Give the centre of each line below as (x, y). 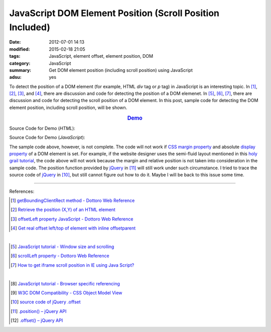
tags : (15, 56)
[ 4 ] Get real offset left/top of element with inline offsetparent (73, 228)
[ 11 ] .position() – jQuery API (39, 311)
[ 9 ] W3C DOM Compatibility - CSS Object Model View (66, 293)
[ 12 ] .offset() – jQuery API (37, 320)
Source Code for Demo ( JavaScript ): (47, 138)
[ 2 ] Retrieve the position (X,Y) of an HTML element (63, 210)
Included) (30, 27)
